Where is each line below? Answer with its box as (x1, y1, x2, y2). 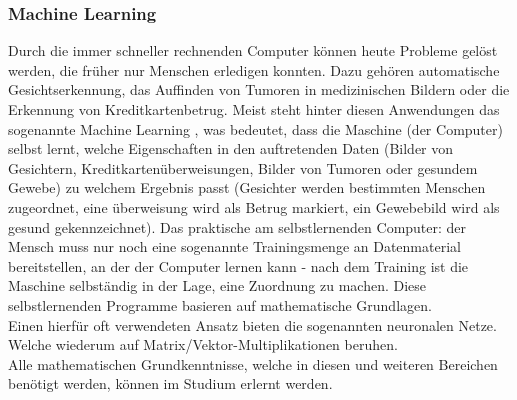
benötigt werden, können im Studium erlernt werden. (8, 373, 333, 394)
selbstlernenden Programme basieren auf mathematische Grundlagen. (8, 294, 432, 315)
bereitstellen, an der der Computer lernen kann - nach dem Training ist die (8, 255, 469, 276)
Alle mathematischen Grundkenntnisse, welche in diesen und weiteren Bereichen (8, 353, 498, 374)
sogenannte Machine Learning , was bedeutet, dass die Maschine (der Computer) (8, 118, 503, 139)
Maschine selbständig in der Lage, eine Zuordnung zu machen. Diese (8, 275, 427, 296)
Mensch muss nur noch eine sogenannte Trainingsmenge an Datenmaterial (8, 236, 461, 257)
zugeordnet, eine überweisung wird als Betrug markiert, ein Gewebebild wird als (8, 196, 500, 217)
